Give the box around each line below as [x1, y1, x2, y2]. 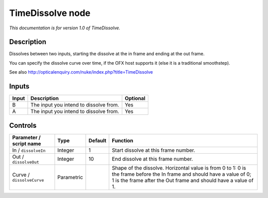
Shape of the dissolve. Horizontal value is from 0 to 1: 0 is [112, 164, 247, 171]
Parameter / [12, 134, 41, 141]
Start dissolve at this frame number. [112, 147, 196, 154]
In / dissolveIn [12, 147, 46, 154]
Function [112, 137, 134, 144]
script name [12, 140, 42, 147]
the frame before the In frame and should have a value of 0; [112, 171, 252, 178]
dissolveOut [12, 159, 39, 165]
